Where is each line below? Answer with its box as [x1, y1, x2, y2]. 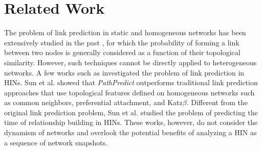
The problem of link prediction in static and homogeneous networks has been [4, 27, 246, 38]
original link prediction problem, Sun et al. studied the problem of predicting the [4, 107, 258, 117]
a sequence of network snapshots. [4, 137, 108, 147]
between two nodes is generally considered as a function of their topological [4, 47, 241, 58]
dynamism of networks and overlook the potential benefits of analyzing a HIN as [4, 127, 257, 138]
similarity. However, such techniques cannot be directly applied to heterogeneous [4, 57, 257, 67]
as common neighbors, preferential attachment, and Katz [4, 97, 183, 108]
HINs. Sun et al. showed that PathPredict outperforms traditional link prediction [4, 77, 258, 88]
